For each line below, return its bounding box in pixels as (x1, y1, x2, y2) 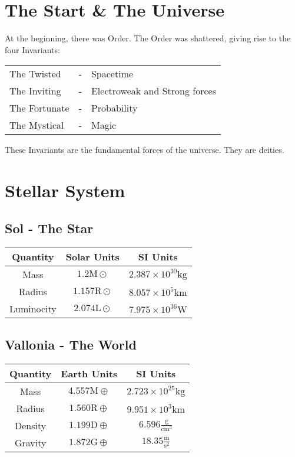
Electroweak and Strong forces (91, 84, 216, 98)
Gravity (14, 435, 47, 449)
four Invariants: (5, 43, 60, 56)
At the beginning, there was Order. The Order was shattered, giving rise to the (5, 32, 291, 44)
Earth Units (61, 366, 118, 380)
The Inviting (9, 84, 61, 98)
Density (15, 418, 47, 432)
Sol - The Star (5, 218, 94, 237)
